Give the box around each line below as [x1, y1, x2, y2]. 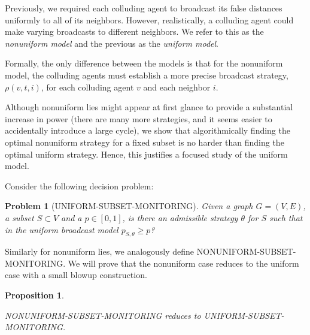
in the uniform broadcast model [5, 223, 118, 236]
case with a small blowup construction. [5, 268, 147, 281]
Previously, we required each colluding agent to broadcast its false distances [5, 2, 282, 14]
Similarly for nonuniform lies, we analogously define [5, 245, 194, 258]
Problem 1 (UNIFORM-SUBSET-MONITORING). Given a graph [5, 200, 253, 212]
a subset [5, 211, 34, 224]
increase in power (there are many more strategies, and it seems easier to [5, 112, 272, 125]
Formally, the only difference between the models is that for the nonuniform [5, 57, 283, 70]
